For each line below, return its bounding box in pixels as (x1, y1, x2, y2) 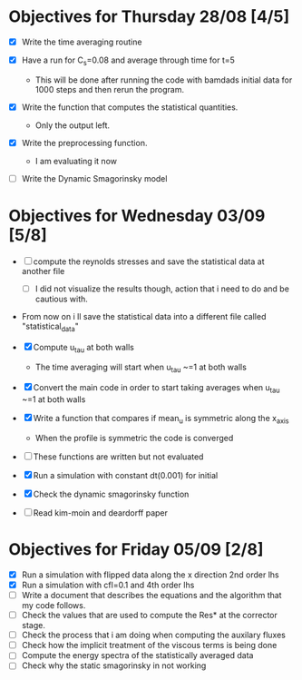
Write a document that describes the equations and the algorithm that (21, 590, 282, 601)
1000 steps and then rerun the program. (34, 84, 185, 94)
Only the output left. (34, 120, 111, 131)
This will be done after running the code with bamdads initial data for (34, 74, 293, 85)
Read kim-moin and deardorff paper (33, 507, 169, 518)
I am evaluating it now (34, 155, 117, 166)
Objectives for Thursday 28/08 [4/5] (8, 6, 290, 27)
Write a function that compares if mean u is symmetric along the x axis (33, 413, 289, 426)
